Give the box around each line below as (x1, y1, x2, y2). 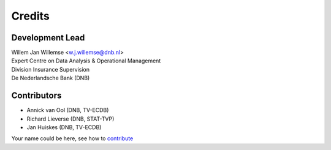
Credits (11, 9, 50, 23)
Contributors (11, 91, 62, 101)
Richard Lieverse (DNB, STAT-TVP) (26, 115, 115, 122)
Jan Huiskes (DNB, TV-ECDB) (26, 123, 102, 131)
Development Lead (11, 32, 85, 43)
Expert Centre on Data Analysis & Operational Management (11, 57, 161, 64)
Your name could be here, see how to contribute (11, 135, 134, 142)
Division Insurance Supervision (11, 66, 90, 73)
